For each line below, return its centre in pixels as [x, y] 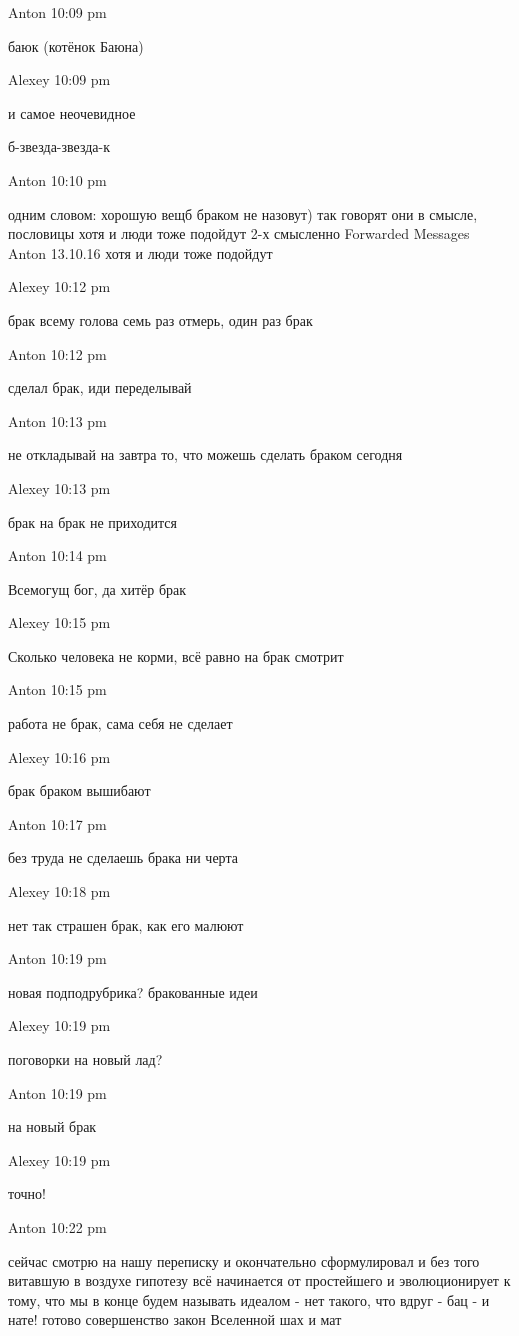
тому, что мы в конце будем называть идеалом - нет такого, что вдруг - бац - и [249, 1299]
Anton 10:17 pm [57, 823]
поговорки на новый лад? [85, 1059]
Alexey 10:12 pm [59, 286]
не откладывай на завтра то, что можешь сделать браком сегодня [205, 454]
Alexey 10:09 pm [59, 79]
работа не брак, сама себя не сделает [120, 723]
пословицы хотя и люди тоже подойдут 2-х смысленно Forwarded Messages [239, 233]
